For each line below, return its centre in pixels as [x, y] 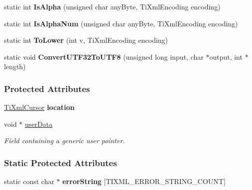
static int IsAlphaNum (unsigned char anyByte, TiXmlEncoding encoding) [121, 23]
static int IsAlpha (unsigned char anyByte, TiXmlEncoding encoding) [112, 6]
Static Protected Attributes [61, 162]
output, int [226, 56]
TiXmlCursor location [39, 107]
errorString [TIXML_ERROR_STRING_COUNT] [144, 181]
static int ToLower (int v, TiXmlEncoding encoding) [86, 40]
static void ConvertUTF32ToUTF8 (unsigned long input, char [104, 56]
